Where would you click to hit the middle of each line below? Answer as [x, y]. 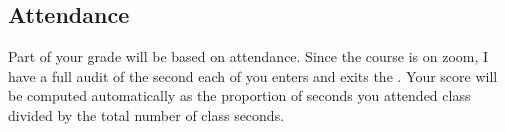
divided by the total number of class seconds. [146, 114]
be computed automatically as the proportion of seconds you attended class [239, 95]
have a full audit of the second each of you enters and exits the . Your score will [253, 75]
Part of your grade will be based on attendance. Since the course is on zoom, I [248, 56]
